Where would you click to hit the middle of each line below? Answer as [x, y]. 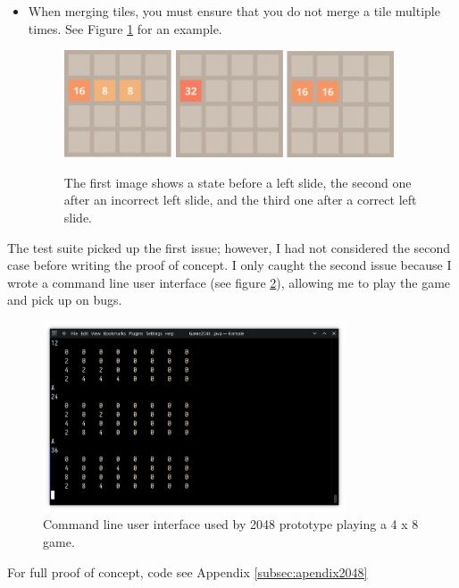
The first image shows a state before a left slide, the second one [238, 182]
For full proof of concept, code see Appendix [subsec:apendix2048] [188, 571]
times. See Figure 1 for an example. [125, 28]
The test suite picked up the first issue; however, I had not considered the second [229, 247]
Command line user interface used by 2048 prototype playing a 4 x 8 [231, 524]
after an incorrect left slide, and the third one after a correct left [240, 200]
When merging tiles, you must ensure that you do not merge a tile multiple [234, 11]
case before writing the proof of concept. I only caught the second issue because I [229, 265]
